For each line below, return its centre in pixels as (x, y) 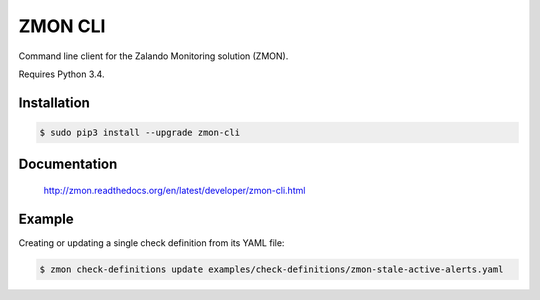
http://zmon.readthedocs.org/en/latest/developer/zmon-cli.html (174, 190)
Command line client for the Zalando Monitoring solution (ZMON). (153, 56)
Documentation (68, 164)
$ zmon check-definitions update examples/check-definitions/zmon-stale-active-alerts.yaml (271, 269)
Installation (54, 102)
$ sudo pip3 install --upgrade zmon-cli (139, 132)
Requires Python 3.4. (61, 74)
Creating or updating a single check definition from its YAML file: (151, 242)
